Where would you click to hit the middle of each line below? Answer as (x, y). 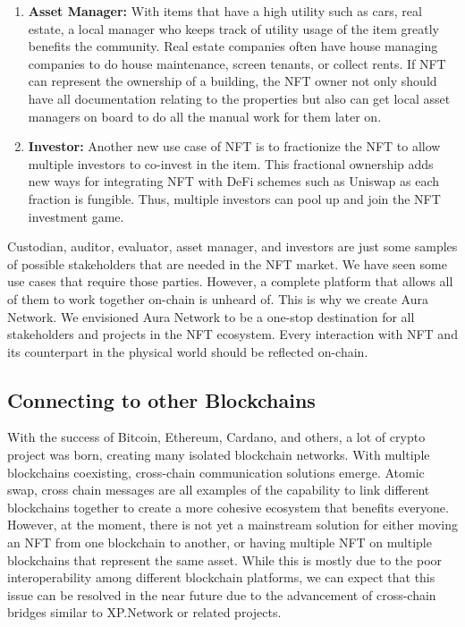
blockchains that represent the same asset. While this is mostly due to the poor (225, 559)
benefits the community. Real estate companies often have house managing (233, 46)
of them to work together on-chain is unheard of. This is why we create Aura (218, 298)
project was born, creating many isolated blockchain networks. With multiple (219, 455)
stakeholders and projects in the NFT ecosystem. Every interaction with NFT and (232, 334)
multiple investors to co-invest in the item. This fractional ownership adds (231, 163)
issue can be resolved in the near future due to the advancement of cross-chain (222, 594)
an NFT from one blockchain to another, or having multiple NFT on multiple (220, 542)
